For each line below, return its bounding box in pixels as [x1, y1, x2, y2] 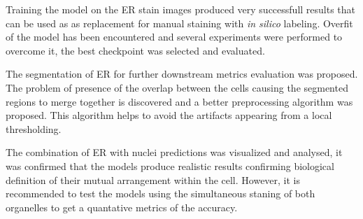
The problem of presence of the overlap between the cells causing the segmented [6, 80, 348, 94]
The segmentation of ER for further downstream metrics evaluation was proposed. [6, 66, 358, 81]
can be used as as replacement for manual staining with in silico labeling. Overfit [6, 15, 353, 30]
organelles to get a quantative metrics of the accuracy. [6, 199, 238, 214]
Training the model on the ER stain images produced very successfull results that [6, 2, 356, 16]
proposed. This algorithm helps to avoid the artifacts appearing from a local [6, 108, 332, 122]
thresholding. [6, 121, 62, 136]
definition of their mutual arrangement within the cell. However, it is [6, 172, 301, 187]
